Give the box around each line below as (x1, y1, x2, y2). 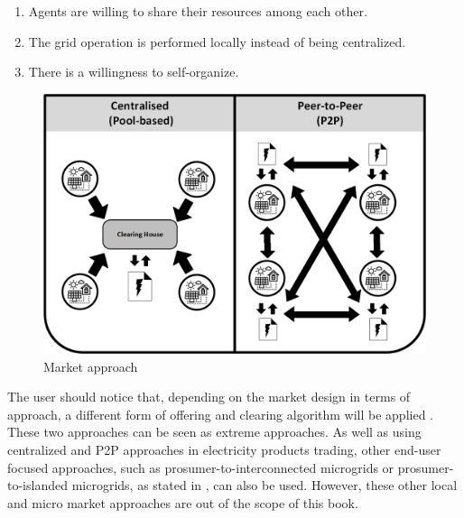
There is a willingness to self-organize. (28, 62, 239, 81)
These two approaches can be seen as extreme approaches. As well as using (7, 422, 422, 441)
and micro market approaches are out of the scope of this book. (7, 493, 358, 512)
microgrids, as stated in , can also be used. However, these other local (71, 476, 458, 495)
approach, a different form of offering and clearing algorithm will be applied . (7, 404, 434, 423)
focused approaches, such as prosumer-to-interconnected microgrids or (7, 458, 394, 476)
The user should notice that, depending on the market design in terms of (7, 387, 411, 406)
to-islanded (7, 476, 68, 495)
